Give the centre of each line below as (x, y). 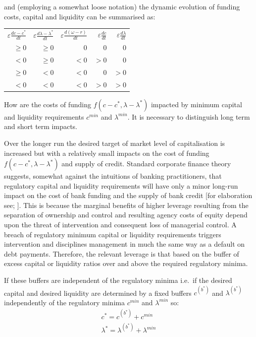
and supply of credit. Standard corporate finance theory (146, 164)
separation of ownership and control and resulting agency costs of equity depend (126, 215)
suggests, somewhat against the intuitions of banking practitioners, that (113, 176)
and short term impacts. (41, 126)
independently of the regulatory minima (64, 302)
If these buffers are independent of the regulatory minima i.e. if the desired (118, 280)
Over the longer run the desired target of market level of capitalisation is (115, 143)
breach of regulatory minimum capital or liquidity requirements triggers (113, 234)
